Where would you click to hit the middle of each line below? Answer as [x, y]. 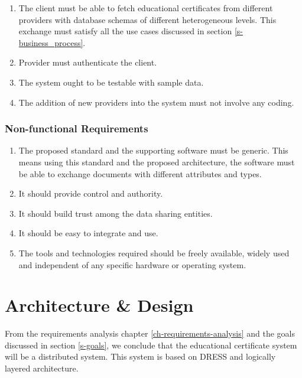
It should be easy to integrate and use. [88, 233]
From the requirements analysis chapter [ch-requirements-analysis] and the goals [150, 333]
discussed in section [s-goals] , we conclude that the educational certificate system [151, 345]
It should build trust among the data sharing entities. [116, 213]
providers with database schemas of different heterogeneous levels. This [147, 19]
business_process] [51, 42]
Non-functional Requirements [77, 128]
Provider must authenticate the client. [88, 62]
